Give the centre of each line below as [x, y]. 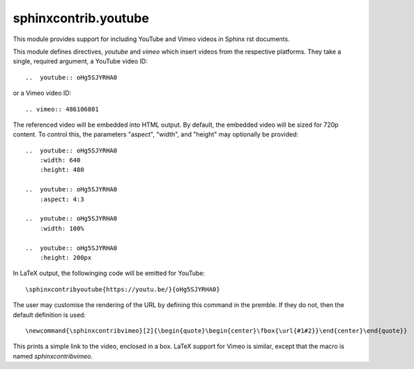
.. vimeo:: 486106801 [62, 109]
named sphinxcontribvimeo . [53, 356]
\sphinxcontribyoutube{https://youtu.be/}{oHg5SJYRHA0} [123, 289]
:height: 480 [62, 170]
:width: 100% [62, 228]
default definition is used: [49, 315]
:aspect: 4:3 [62, 199]
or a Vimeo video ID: [42, 93]
